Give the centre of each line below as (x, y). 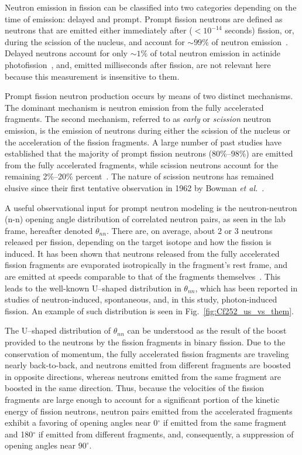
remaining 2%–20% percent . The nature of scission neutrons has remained (139, 176)
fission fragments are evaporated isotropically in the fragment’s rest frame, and (146, 265)
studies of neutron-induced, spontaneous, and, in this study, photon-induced (141, 299)
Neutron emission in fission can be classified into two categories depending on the (151, 7)
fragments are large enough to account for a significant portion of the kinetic (142, 399)
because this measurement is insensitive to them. (92, 76)
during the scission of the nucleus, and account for (95, 41)
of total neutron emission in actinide (215, 53)
